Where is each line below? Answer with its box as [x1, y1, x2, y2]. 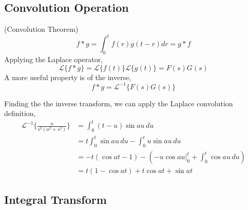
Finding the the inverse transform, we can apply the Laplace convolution [4, 98, 233, 108]
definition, [4, 108, 36, 119]
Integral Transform [4, 191, 107, 207]
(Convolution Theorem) [4, 24, 79, 34]
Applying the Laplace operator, [4, 54, 103, 65]
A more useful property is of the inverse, [4, 71, 131, 82]
